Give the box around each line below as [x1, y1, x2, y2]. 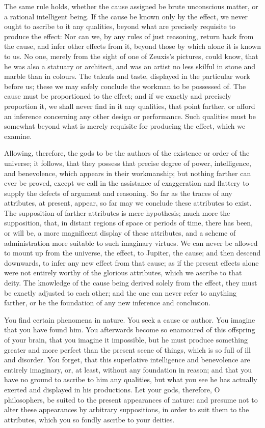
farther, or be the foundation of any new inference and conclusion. [4, 297, 211, 308]
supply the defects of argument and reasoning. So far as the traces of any [4, 187, 232, 198]
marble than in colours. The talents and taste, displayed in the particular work [4, 71, 250, 81]
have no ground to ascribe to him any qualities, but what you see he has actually [4, 374, 257, 385]
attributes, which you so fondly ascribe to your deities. [4, 414, 175, 424]
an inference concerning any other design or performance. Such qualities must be [4, 110, 256, 121]
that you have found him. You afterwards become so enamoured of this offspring [4, 324, 255, 335]
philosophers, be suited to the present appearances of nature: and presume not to [4, 394, 258, 405]
